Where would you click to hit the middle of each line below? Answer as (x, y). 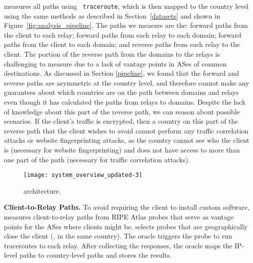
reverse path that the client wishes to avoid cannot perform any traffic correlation (126, 130)
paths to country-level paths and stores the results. (95, 255)
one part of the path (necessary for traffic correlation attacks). (97, 159)
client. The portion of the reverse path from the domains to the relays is (112, 54)
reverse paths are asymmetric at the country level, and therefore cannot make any (127, 82)
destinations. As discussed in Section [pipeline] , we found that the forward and (122, 73)
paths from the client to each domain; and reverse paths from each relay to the (122, 44)
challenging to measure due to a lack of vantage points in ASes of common (116, 63)
